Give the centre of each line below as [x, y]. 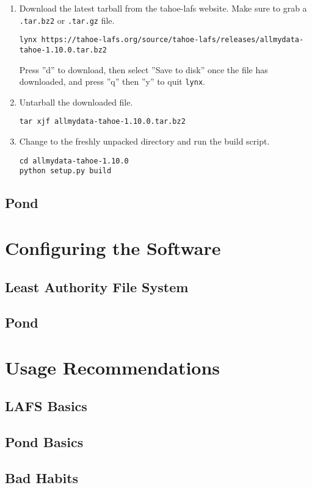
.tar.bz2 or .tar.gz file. [67, 20]
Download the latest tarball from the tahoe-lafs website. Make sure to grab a [163, 8]
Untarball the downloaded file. [76, 102]
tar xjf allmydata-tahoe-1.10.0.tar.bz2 [102, 122]
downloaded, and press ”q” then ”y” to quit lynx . [112, 81]
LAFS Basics [46, 406]
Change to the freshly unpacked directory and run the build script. [144, 141]
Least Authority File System [97, 286]
